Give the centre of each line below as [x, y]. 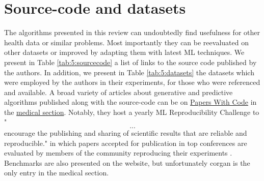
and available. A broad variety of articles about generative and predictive [118, 92]
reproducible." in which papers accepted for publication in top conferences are [126, 143]
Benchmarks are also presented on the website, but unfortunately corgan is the [127, 162]
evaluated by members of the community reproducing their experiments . [118, 153]
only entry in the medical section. [57, 173]
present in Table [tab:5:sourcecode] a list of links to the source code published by [130, 62]
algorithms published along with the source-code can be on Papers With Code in [130, 102]
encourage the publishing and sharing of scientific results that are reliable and [126, 133]
